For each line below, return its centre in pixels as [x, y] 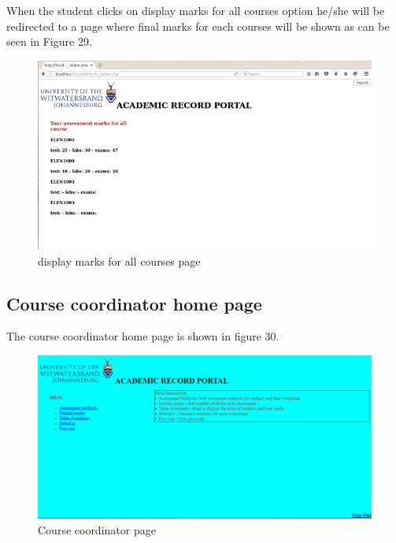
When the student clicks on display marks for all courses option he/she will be [196, 10]
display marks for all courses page [119, 260]
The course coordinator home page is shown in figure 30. [143, 336]
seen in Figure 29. [49, 41]
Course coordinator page [97, 529]
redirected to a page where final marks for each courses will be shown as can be [198, 26]
